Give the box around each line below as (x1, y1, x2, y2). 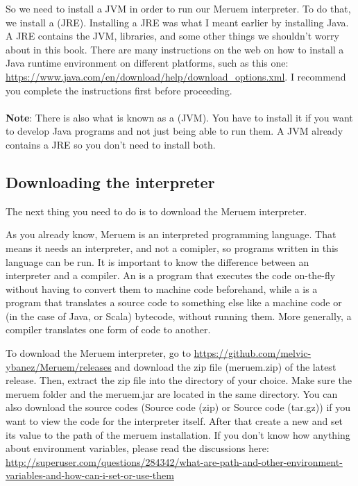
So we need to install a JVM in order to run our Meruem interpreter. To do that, (6, 1, 351, 15)
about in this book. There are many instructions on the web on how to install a (6, 42, 344, 56)
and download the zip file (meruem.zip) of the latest (114, 359, 336, 374)
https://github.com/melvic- (194, 346, 312, 360)
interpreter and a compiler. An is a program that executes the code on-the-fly (6, 268, 336, 283)
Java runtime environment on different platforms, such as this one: (6, 56, 289, 70)
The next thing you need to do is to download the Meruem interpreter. (6, 203, 307, 218)
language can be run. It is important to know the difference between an (6, 254, 309, 269)
